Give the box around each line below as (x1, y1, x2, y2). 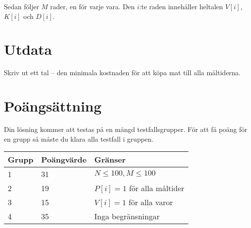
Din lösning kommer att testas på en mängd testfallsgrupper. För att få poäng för (4, 124, 248, 134)
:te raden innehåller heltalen (139, 1, 223, 11)
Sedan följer (4, 1, 39, 11)
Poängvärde (41, 154, 87, 165)
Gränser (94, 154, 126, 165)
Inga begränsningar (94, 211, 160, 222)
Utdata (4, 39, 52, 59)
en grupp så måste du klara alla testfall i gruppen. (4, 133, 153, 144)
